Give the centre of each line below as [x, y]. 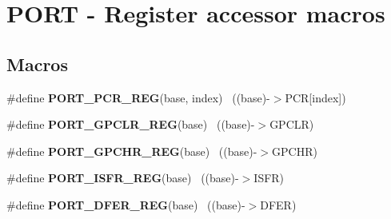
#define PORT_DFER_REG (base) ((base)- [126, 204]
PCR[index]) [315, 97]
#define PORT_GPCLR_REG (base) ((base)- [131, 124]
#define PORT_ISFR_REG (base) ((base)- [123, 178]
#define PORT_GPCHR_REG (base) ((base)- [132, 151]
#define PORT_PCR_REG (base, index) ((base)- [138, 97]
